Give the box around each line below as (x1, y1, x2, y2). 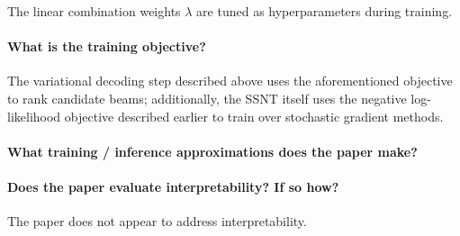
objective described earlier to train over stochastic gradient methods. (64, 106, 444, 125)
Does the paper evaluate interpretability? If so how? (7, 177, 339, 195)
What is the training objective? (7, 37, 206, 56)
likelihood (7, 106, 61, 125)
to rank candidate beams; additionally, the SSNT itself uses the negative (7, 88, 407, 107)
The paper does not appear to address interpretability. (7, 212, 307, 231)
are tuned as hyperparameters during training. (196, 2, 453, 20)
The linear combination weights (7, 2, 181, 20)
